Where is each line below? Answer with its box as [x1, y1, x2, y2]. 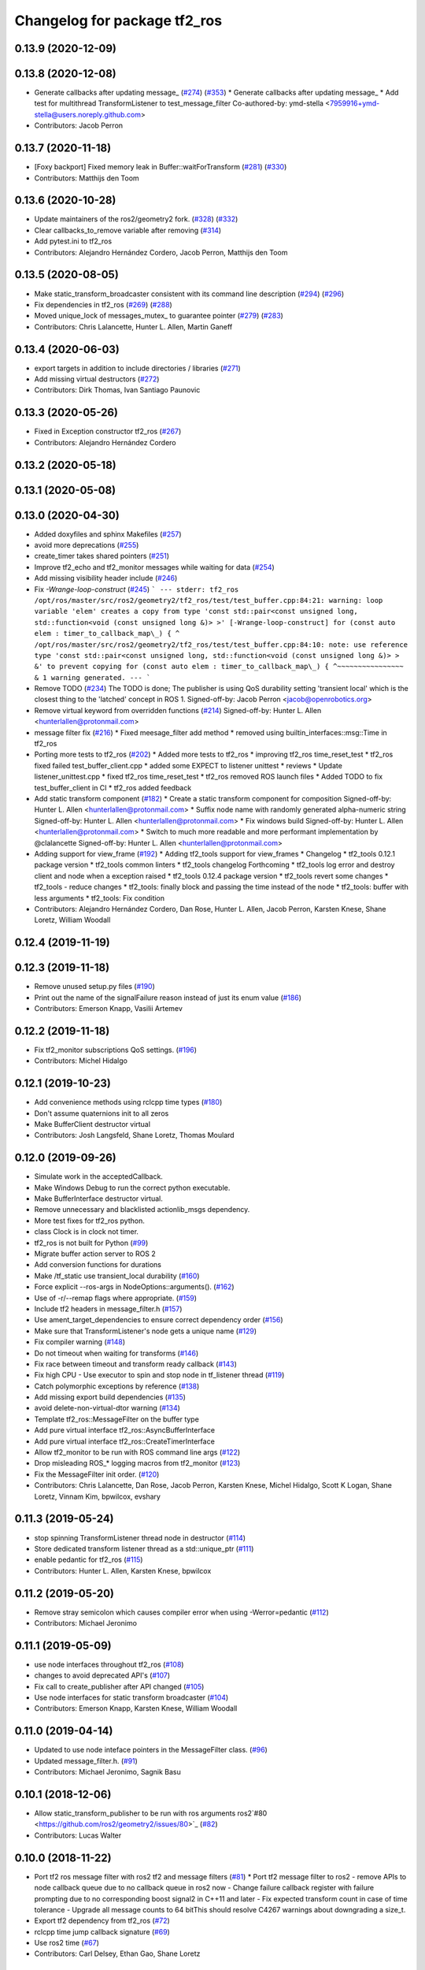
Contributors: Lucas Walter [34, 1831, 122, 1840]
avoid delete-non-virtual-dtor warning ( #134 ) [34, 1403, 181, 1413]
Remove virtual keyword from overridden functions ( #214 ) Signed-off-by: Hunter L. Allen [34, 705, 322, 715]
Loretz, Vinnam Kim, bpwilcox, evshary [34, 1492, 161, 1501]
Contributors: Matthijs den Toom [34, 173, 139, 183]
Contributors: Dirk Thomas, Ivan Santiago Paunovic [34, 385, 201, 395]
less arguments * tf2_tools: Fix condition [34, 893, 165, 902]
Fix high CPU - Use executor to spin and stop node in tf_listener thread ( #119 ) [34, 1370, 285, 1380]
